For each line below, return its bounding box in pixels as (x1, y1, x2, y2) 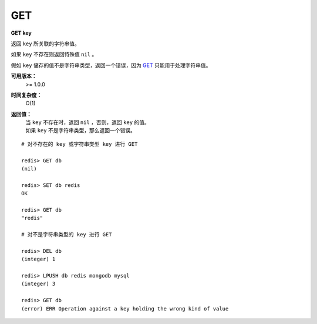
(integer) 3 (21, 280, 56, 288)
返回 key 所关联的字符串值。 (11, 40, 80, 47)
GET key (11, 29, 32, 36)
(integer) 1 (21, 256, 56, 263)
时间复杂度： (11, 91, 42, 98)
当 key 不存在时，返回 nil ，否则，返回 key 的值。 (25, 119, 150, 126)
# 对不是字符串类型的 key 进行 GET (21, 231, 112, 238)
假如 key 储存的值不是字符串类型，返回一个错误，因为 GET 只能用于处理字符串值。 (11, 62, 211, 69)
